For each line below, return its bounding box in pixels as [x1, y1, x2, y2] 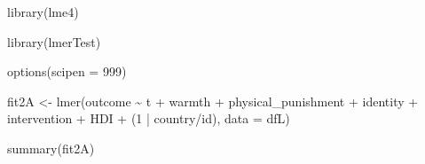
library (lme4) [7, 3, 79, 20]
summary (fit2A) [7, 138, 95, 157]
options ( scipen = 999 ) [7, 62, 127, 81]
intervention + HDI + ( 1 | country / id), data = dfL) [7, 109, 290, 128]
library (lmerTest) [7, 32, 101, 51]
